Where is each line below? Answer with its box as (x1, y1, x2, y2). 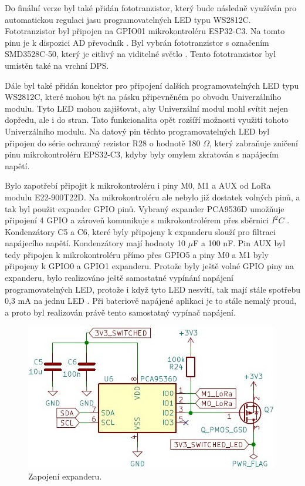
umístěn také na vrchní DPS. (5, 59, 109, 71)
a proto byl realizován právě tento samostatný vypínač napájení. (5, 306, 236, 318)
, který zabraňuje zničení (209, 136, 298, 149)
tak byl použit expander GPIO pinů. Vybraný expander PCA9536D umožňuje (5, 202, 284, 214)
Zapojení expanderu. (28, 470, 102, 482)
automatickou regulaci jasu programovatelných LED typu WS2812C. (5, 13, 251, 25)
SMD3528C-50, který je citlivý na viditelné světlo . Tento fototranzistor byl (5, 48, 276, 60)
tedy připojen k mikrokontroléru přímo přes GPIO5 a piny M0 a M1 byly (5, 248, 269, 260)
